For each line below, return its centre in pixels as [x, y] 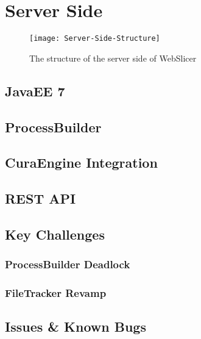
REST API [41, 198]
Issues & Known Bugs [76, 326]
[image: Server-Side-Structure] [95, 39]
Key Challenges [55, 234]
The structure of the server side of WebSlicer [113, 58]
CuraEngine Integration [81, 162]
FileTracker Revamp [56, 292]
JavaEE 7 [35, 91]
